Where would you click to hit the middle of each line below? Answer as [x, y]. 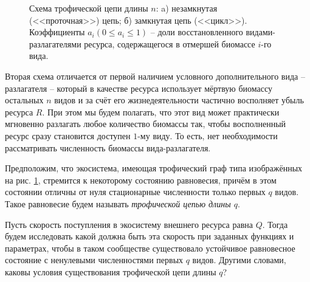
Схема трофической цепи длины [89, 8]
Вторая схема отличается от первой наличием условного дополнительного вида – [155, 76]
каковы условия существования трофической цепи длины [111, 271]
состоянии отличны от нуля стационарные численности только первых [135, 192]
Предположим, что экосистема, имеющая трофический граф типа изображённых [154, 168]
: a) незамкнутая [187, 8]
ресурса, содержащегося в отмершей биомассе [170, 43]
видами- [260, 32]
